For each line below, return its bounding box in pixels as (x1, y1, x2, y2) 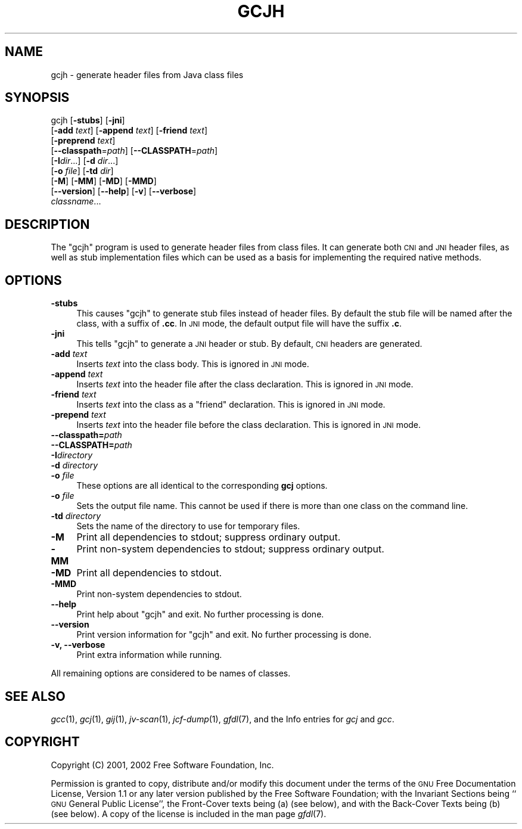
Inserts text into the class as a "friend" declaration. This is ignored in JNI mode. (76, 399, 386, 410)
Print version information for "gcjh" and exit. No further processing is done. (76, 629, 372, 640)
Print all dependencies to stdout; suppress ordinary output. (76, 531, 341, 544)
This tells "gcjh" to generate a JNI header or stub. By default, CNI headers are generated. (76, 339, 422, 349)
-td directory (51, 511, 101, 521)
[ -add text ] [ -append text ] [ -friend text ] (51, 125, 207, 136)
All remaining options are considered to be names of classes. (51, 668, 291, 679)
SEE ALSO (5, 688, 66, 704)
